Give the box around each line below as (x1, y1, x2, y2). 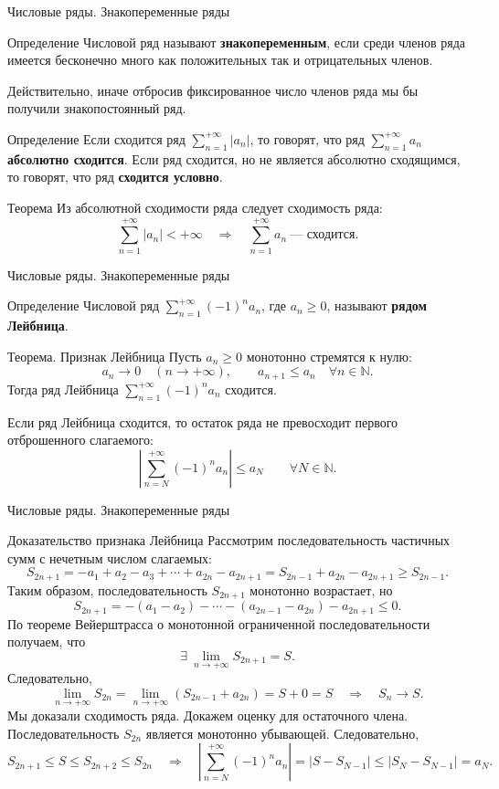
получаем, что (7, 632, 86, 651)
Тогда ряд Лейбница (7, 379, 119, 398)
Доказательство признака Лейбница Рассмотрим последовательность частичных (7, 531, 451, 550)
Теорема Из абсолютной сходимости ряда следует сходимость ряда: (7, 197, 383, 216)
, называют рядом (326, 296, 428, 315)
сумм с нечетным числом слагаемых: (7, 548, 212, 567)
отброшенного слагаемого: (7, 430, 154, 449)
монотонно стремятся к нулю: (246, 346, 412, 365)
